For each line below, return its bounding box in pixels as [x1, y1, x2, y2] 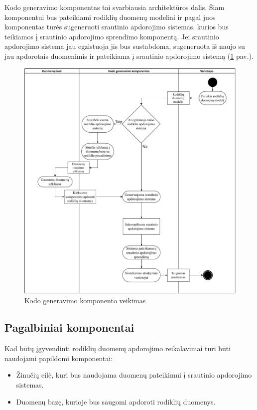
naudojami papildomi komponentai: [4, 353, 113, 363]
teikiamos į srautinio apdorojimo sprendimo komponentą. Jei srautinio [4, 31, 219, 41]
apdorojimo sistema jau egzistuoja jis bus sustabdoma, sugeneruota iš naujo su [4, 41, 245, 51]
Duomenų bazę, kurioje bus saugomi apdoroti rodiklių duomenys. [16, 396, 216, 407]
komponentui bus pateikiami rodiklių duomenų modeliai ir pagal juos [4, 11, 216, 22]
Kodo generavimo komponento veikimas [24, 295, 146, 306]
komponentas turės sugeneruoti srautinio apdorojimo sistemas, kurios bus [4, 21, 229, 32]
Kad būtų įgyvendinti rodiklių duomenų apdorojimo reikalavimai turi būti [4, 343, 231, 354]
